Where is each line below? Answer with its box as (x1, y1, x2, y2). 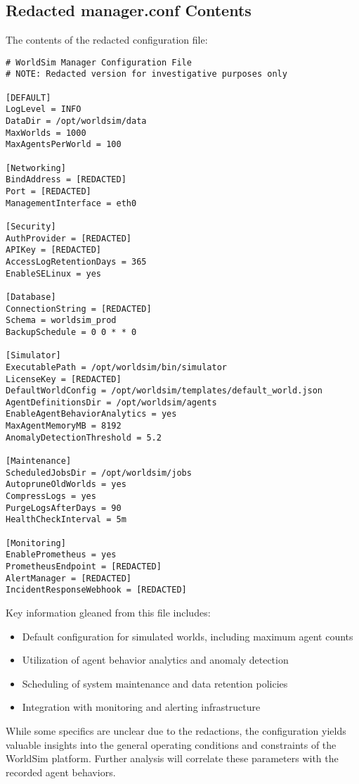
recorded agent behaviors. (6, 764, 116, 779)
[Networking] (6, 163, 66, 173)
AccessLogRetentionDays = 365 (6, 256, 147, 267)
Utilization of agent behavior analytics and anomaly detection (22, 652, 289, 667)
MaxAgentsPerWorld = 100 (6, 139, 122, 150)
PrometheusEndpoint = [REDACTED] (6, 562, 162, 572)
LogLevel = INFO (6, 104, 81, 115)
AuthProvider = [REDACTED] (6, 233, 131, 244)
